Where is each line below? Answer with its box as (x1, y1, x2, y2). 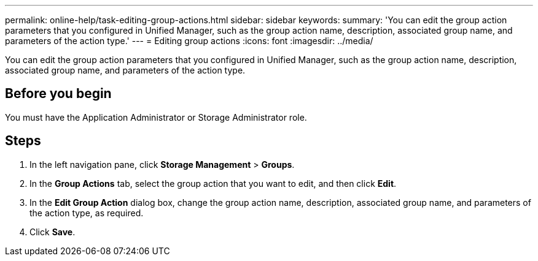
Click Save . (29, 226, 76, 237)
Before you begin (5, 86, 112, 102)
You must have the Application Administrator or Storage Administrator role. (5, 112, 307, 123)
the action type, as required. (29, 207, 144, 218)
